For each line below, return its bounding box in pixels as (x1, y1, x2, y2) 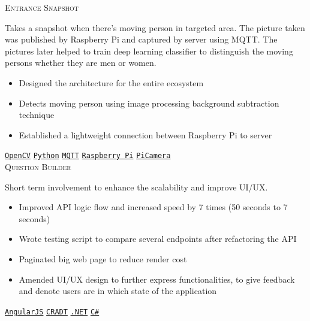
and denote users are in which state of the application (19, 284, 217, 297)
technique (19, 108, 55, 121)
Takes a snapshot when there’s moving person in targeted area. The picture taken (5, 21, 305, 34)
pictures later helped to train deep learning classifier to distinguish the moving (5, 44, 293, 57)
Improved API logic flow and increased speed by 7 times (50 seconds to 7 (19, 201, 288, 213)
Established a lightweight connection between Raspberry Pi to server (19, 128, 272, 141)
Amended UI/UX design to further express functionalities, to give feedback (19, 272, 295, 285)
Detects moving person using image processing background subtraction (19, 96, 279, 109)
